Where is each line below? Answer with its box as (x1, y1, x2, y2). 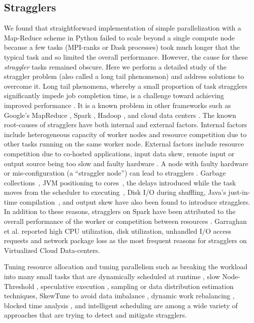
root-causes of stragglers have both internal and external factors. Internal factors (4, 119, 247, 130)
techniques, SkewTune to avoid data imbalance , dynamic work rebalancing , (4, 290, 235, 301)
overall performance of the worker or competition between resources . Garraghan (4, 216, 247, 226)
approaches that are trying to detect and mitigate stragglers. (4, 310, 187, 320)
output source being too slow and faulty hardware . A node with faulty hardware (4, 158, 249, 168)
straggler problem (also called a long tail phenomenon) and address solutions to (4, 71, 244, 81)
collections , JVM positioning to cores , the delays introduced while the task (4, 177, 236, 187)
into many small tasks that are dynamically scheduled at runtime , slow (4, 271, 220, 282)
